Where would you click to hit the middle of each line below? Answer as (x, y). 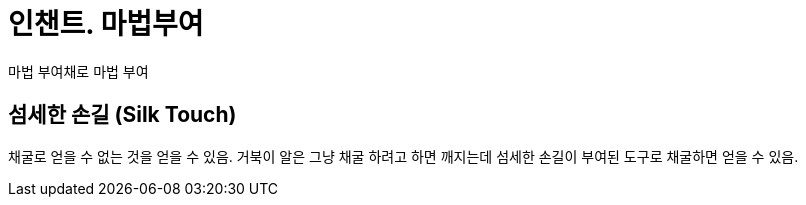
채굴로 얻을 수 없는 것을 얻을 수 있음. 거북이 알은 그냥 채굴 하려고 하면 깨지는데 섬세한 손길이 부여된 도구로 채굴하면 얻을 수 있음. (403, 156)
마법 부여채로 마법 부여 (78, 71)
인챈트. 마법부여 (106, 24)
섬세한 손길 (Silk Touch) (122, 115)
